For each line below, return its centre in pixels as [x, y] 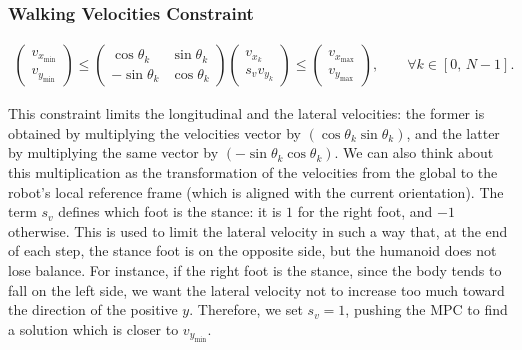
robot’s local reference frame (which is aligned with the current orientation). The [256, 191]
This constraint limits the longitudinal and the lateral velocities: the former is [246, 113]
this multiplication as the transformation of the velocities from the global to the [253, 172]
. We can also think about [414, 152]
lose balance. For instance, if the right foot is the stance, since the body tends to [255, 270]
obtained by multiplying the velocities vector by [154, 132]
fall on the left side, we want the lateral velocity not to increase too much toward [256, 289]
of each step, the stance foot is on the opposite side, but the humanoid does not [252, 250]
